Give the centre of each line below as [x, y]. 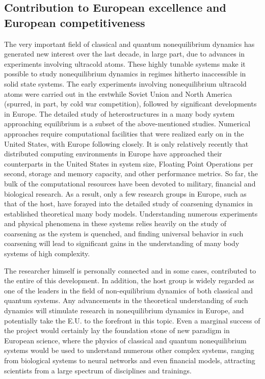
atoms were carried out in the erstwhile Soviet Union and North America [118, 93]
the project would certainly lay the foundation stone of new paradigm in [117, 330]
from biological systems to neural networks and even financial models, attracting [130, 360]
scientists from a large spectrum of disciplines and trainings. [98, 370]
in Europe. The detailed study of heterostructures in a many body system [120, 113]
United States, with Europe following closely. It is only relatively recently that [126, 143]
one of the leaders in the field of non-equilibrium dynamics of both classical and [129, 290]
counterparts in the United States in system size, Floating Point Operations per [129, 163]
